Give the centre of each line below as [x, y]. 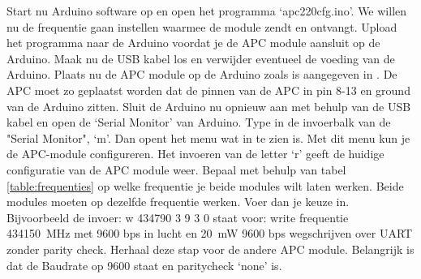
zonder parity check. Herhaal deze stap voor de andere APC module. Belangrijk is [210, 249]
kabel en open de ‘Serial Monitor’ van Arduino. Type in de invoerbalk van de [199, 122]
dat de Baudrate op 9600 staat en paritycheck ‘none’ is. [144, 265]
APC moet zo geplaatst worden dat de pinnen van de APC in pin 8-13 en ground [208, 90]
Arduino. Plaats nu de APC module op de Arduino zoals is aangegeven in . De [202, 74]
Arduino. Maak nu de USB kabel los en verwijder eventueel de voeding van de [201, 58]
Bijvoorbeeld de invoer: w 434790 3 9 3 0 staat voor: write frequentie [178, 217]
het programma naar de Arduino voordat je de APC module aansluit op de [193, 43]
